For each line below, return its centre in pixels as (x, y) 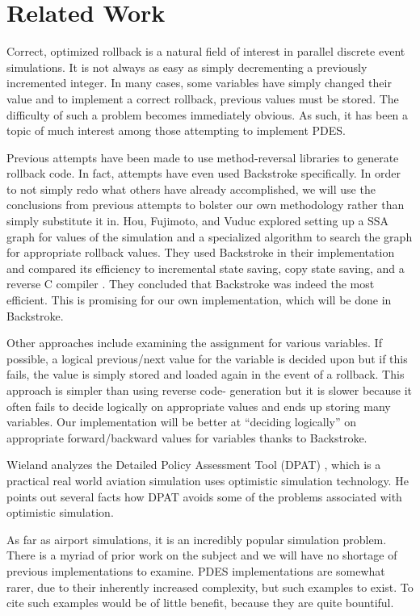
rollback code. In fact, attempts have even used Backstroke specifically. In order (204, 173)
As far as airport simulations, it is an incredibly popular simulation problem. (197, 539)
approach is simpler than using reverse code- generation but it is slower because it (210, 390)
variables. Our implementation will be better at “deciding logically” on (182, 422)
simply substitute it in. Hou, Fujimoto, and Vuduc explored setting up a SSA (198, 221)
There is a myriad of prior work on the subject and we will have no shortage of (202, 555)
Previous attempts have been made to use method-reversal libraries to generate (203, 157)
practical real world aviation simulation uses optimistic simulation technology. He (208, 480)
